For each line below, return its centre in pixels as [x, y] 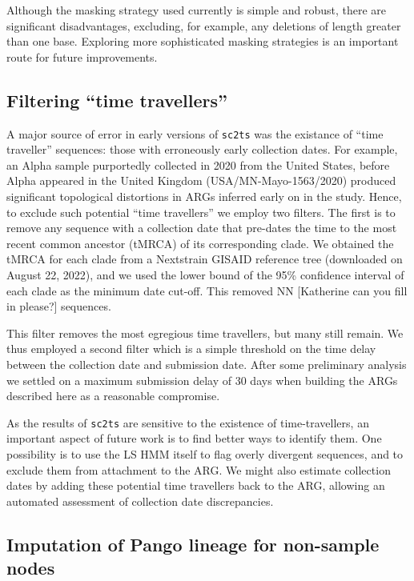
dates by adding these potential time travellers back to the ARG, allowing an [196, 485]
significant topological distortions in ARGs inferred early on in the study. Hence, [204, 196]
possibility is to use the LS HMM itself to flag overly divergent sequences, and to [205, 453]
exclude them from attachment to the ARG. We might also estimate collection [199, 469]
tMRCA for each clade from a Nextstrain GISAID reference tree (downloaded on [205, 259]
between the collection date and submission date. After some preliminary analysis [207, 364]
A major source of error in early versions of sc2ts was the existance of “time [195, 133]
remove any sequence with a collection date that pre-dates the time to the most [202, 228]
